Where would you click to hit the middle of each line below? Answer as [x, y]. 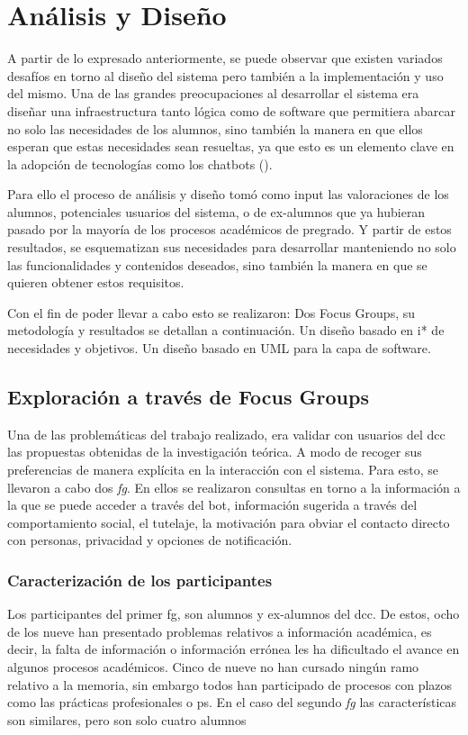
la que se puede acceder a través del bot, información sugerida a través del [212, 505]
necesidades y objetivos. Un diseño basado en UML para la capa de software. [219, 348]
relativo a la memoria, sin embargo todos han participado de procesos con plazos [230, 684]
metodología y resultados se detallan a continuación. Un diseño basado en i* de [226, 330]
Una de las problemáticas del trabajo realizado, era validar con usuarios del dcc [226, 434]
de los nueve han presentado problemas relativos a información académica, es [220, 631]
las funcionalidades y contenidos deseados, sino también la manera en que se [217, 264]
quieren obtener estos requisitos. [96, 282]
